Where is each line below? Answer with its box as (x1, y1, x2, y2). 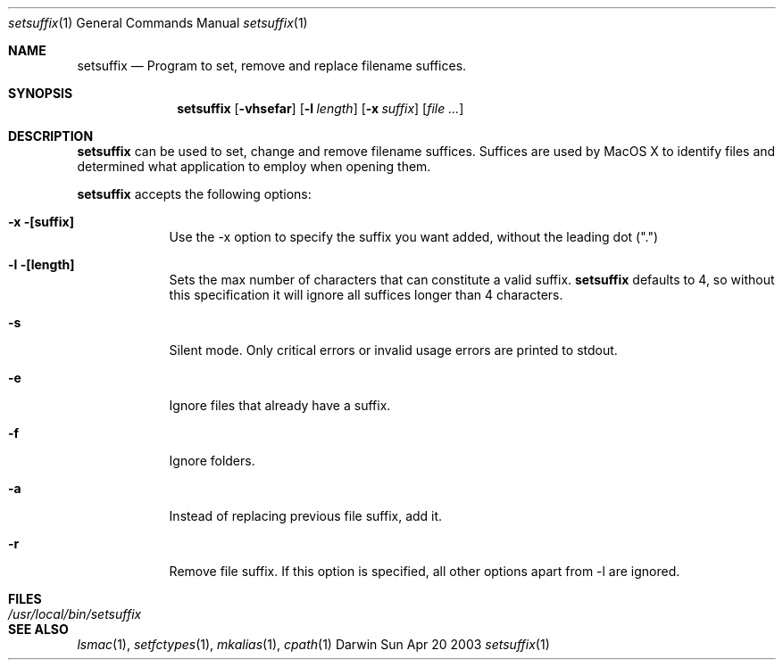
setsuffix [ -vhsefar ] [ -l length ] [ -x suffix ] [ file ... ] (177, 101, 464, 116)
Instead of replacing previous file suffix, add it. (169, 508, 443, 523)
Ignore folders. (169, 453, 255, 468)
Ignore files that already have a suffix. (169, 398, 391, 413)
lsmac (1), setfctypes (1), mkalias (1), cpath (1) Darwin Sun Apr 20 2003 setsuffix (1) (77, 637, 550, 652)
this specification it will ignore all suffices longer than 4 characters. (169, 287, 563, 302)
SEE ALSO (8, 622, 69, 637)
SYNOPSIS (8, 86, 73, 101)
